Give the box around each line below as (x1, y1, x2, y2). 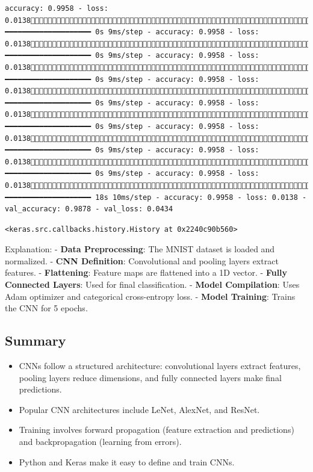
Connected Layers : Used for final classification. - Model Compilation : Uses (5, 278, 300, 291)
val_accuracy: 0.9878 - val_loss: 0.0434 (5, 205, 173, 214)
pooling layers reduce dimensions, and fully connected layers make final (19, 371, 282, 383)
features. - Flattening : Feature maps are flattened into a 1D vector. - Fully (5, 266, 288, 279)
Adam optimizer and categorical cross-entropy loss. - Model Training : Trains (5, 290, 296, 302)
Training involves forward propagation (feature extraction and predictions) (19, 423, 294, 436)
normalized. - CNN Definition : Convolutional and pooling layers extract (5, 254, 279, 267)
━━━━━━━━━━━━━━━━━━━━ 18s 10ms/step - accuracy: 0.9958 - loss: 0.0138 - (5, 193, 307, 202)
